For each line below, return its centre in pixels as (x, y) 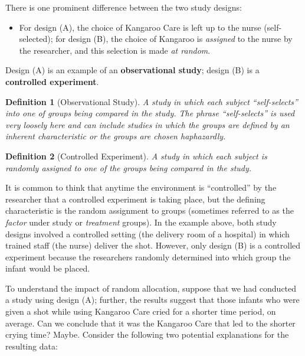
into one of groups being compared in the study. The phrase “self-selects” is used (150, 113)
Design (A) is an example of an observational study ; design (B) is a (132, 70)
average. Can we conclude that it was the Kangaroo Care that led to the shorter (150, 323)
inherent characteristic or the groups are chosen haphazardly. (116, 136)
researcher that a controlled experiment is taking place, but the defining (135, 199)
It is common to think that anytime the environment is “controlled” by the (141, 187)
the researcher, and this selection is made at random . (115, 50)
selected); (36, 39)
